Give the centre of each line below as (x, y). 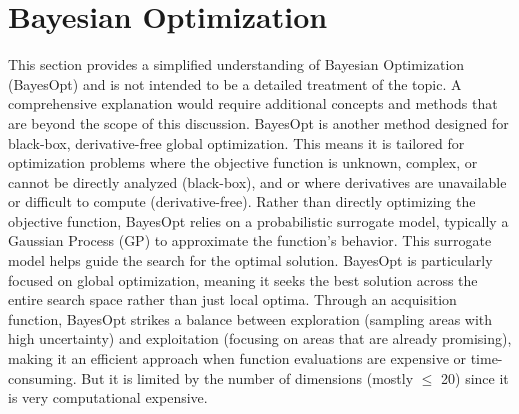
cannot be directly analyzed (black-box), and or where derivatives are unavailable (257, 181)
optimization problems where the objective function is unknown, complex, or (243, 162)
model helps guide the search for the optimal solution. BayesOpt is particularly (250, 260)
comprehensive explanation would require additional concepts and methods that (253, 103)
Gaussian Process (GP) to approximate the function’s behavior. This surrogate (250, 240)
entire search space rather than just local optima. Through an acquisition (232, 299)
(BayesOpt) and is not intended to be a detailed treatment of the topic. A (235, 83)
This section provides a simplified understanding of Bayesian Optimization (236, 64)
